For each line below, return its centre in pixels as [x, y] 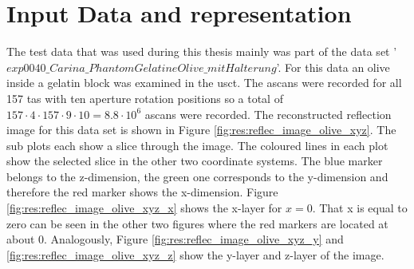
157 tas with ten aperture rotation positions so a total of [145, 98]
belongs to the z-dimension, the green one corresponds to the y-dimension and [197, 176]
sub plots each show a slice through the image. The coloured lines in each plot [197, 145]
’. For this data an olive [333, 67]
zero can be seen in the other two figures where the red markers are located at [197, 223]
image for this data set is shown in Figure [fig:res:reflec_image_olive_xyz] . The [201, 130]
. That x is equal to [360, 208]
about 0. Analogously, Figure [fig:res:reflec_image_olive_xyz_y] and [175, 239]
